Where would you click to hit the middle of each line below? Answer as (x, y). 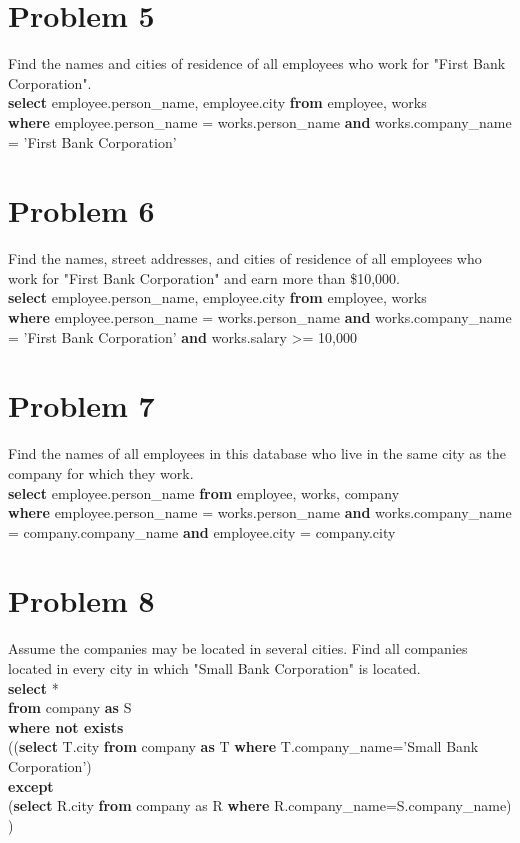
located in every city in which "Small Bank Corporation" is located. (214, 668)
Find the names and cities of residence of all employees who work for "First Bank (257, 63)
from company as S (70, 707)
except (31, 785)
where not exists (66, 726)
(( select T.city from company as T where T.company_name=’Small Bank (243, 746)
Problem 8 (81, 600)
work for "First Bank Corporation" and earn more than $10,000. (204, 277)
